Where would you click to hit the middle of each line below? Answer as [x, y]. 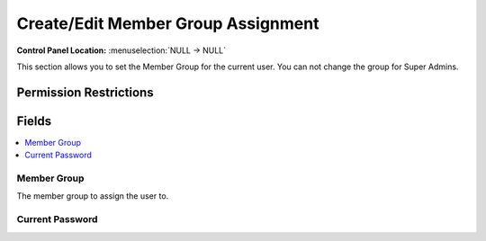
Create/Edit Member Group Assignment [168, 23]
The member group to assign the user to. [93, 196]
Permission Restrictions [85, 92]
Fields [34, 121]
